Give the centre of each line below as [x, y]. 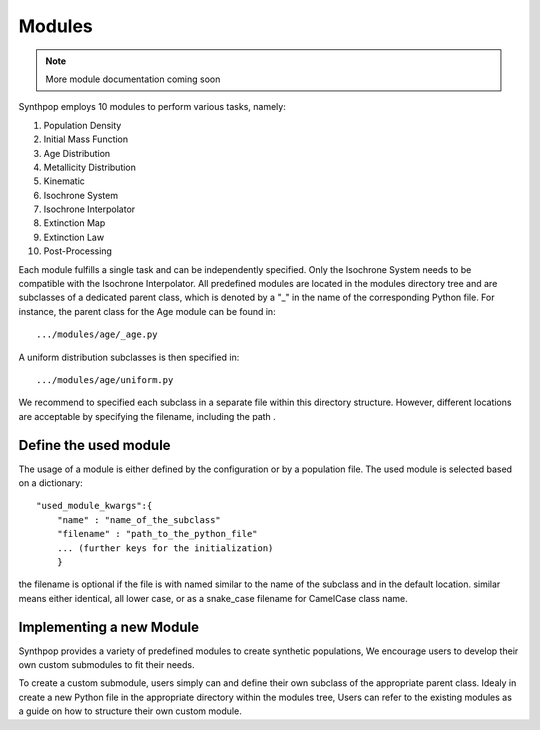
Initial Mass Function [86, 139]
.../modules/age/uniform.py [105, 379]
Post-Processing [77, 251]
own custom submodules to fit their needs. [106, 665]
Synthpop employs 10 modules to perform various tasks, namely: [152, 107]
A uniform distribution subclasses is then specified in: [129, 357]
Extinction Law [74, 237]
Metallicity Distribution [90, 167]
